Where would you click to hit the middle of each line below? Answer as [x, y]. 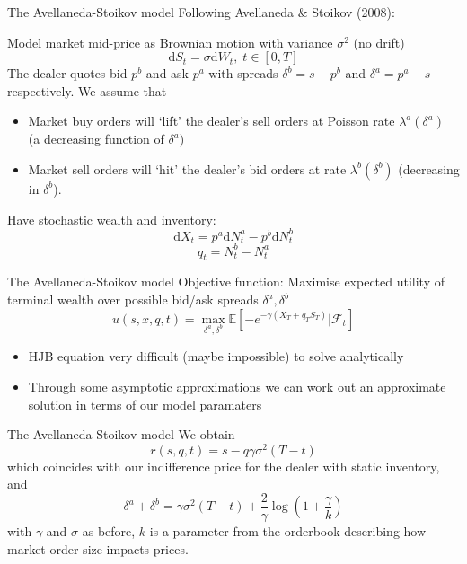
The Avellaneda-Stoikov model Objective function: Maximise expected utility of [226, 282]
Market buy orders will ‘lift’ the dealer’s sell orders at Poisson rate [211, 121]
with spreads [243, 73]
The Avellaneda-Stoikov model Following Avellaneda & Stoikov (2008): [201, 12]
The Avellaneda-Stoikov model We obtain [121, 434]
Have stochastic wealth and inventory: [112, 219]
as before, [109, 531]
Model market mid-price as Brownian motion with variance [170, 42]
